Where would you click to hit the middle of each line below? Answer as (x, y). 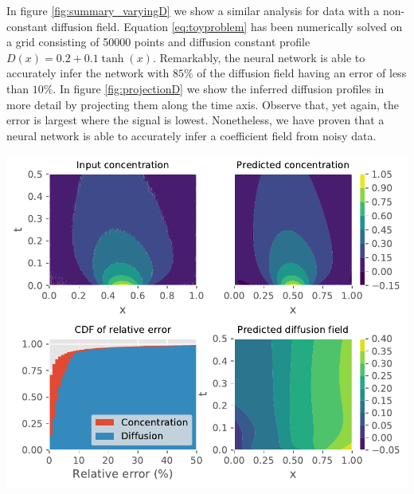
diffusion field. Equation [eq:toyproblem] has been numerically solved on (227, 26)
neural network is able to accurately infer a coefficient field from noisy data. (191, 135)
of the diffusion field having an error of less (302, 73)
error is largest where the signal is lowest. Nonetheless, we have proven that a (195, 120)
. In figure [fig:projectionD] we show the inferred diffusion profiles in (219, 88)
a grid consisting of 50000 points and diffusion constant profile (158, 42)
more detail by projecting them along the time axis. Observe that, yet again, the (203, 104)
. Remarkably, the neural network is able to (259, 57)
